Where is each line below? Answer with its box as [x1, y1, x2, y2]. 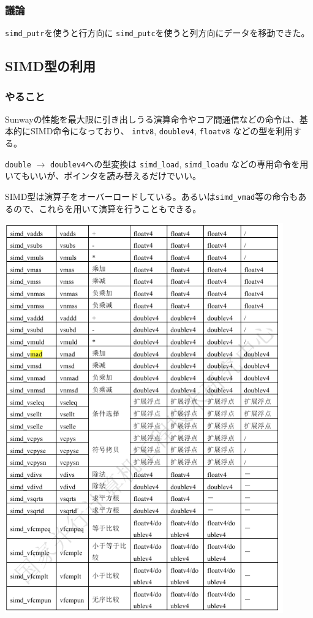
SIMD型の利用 [5, 56, 96, 75]
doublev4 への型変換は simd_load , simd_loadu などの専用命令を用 [50, 157, 309, 170]
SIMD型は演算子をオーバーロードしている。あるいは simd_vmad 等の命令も [5, 189, 298, 202]
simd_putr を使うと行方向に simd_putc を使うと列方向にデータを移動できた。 [5, 26, 310, 39]
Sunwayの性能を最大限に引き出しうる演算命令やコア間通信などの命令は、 [5, 112, 300, 125]
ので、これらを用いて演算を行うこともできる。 [13, 202, 202, 215]
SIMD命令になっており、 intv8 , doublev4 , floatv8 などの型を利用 [30, 124, 293, 137]
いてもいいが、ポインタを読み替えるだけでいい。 [5, 169, 201, 182]
